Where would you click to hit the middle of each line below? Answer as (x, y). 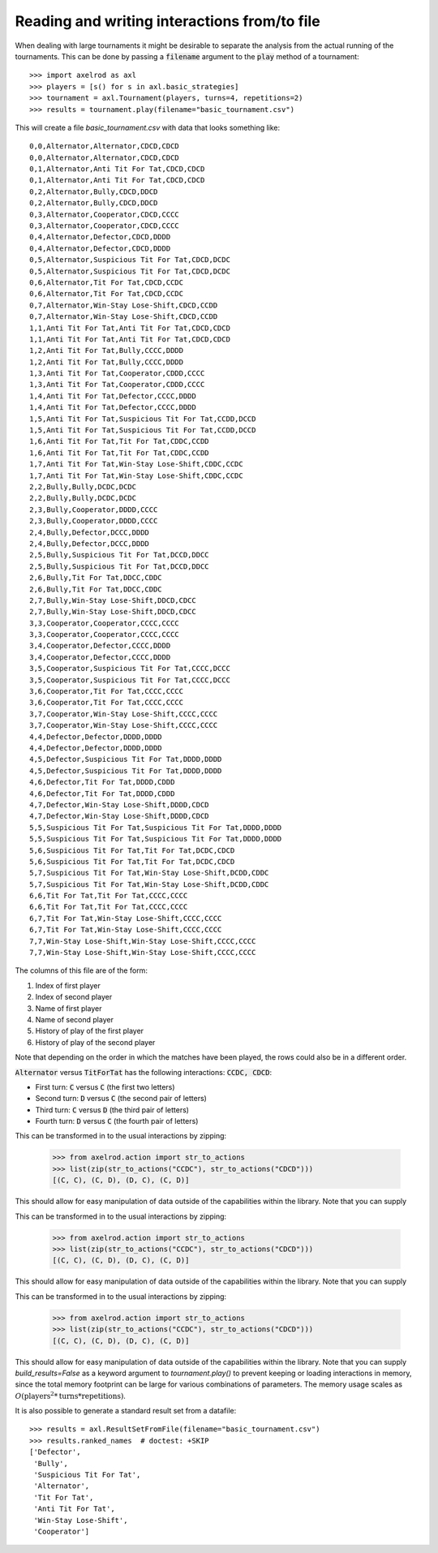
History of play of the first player (90, 1031)
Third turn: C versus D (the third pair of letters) (112, 1110)
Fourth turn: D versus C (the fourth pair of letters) (117, 1121)
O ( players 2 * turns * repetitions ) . (70, 1395)
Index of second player (74, 997)
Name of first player (69, 1008)
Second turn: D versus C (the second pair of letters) (121, 1099)
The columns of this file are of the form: (81, 970)
